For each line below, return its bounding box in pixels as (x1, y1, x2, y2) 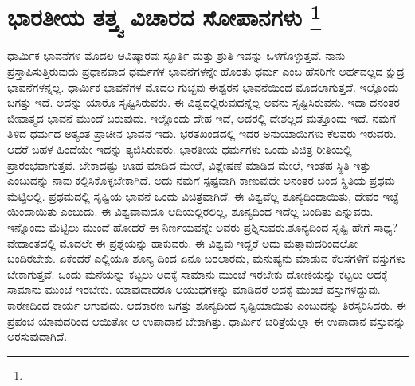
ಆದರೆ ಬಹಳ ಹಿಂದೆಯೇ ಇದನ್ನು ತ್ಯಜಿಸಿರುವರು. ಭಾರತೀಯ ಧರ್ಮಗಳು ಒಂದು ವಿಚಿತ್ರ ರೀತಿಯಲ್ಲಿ (7, 141, 352, 158)
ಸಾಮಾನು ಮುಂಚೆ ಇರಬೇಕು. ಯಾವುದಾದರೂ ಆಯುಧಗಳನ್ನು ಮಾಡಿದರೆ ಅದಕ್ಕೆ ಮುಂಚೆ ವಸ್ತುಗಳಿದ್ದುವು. (7, 281, 381, 298)
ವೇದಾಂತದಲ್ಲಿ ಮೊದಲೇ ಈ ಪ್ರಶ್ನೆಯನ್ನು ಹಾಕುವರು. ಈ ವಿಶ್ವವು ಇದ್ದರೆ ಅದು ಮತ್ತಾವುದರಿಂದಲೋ (7, 234, 358, 251)
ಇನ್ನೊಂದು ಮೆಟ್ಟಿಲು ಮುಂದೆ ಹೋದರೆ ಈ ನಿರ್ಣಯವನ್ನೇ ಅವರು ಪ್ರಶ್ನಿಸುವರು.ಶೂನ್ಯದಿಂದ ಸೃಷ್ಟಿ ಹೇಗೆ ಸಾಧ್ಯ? (7, 218, 398, 235)
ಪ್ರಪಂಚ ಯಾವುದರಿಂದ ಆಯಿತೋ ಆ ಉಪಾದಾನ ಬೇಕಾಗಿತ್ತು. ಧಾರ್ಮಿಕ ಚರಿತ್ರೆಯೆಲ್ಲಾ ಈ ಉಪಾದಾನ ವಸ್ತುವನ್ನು (7, 312, 406, 329)
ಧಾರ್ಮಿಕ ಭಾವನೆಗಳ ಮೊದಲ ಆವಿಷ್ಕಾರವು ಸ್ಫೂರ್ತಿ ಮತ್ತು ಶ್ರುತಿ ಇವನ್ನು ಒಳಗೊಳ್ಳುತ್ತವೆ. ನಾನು (7, 47, 346, 64)
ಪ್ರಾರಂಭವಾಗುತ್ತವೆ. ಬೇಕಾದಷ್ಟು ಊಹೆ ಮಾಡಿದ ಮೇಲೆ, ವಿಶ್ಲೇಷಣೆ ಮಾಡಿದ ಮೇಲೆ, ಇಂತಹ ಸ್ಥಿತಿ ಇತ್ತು (7, 156, 371, 173)
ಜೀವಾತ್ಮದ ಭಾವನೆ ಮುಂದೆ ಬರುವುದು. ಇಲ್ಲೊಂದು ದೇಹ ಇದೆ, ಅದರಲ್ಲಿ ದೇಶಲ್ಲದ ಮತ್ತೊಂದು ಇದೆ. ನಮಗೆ (7, 109, 396, 126)
